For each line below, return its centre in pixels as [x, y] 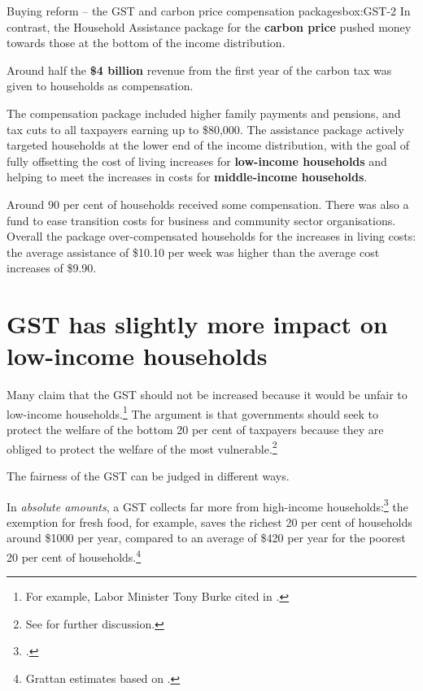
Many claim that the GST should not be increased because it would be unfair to [207, 395]
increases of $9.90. [52, 268]
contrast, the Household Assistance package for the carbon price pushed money [209, 26]
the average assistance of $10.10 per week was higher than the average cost [193, 252]
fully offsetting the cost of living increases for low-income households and [197, 161]
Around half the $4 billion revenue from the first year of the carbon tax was [199, 70]
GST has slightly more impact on [197, 324]
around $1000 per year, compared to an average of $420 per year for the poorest [206, 538]
